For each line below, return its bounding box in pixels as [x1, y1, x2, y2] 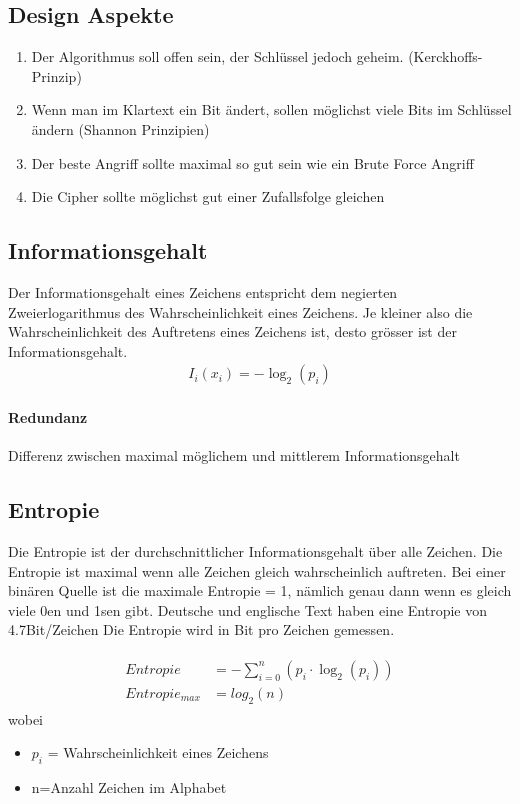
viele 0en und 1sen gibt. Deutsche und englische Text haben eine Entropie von [8, 599, 487, 620]
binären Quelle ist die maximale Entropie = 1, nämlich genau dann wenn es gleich [8, 580, 512, 601]
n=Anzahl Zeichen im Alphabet [31, 777, 227, 798]
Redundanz [8, 406, 88, 427]
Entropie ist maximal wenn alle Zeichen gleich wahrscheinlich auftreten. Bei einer [8, 560, 506, 581]
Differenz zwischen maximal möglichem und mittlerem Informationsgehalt [8, 445, 460, 466]
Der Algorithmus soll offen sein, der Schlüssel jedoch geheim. [31, 46, 404, 67]
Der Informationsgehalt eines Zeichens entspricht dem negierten [8, 281, 398, 302]
